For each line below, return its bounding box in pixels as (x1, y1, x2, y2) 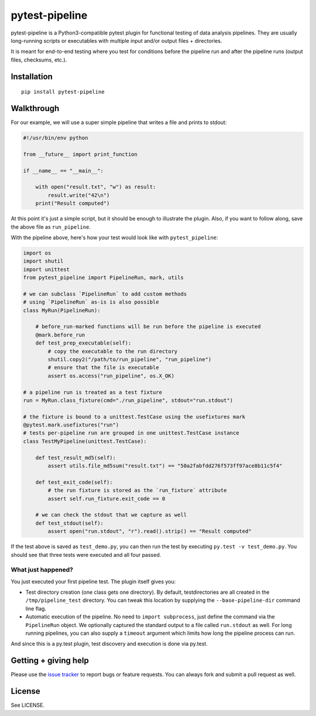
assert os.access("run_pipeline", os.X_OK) (47, 372, 175, 379)
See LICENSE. (11, 702, 45, 709)
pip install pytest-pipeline (21, 88, 105, 95)
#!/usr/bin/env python (23, 135, 88, 142)
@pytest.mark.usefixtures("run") (23, 422, 119, 428)
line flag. (25, 605, 47, 612)
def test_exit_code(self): (35, 479, 114, 486)
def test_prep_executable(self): (35, 340, 132, 346)
